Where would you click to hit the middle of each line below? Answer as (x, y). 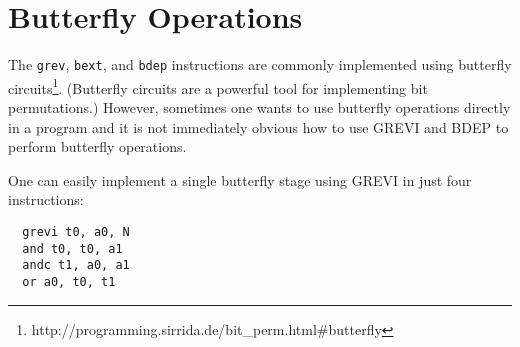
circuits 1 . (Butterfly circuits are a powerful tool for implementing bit (218, 86)
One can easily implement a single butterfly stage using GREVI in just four (240, 179)
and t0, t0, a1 (72, 248)
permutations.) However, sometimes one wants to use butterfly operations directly (259, 107)
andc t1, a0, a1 (76, 265)
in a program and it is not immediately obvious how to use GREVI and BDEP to (258, 126)
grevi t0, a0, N (76, 232)
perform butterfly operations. (97, 146)
